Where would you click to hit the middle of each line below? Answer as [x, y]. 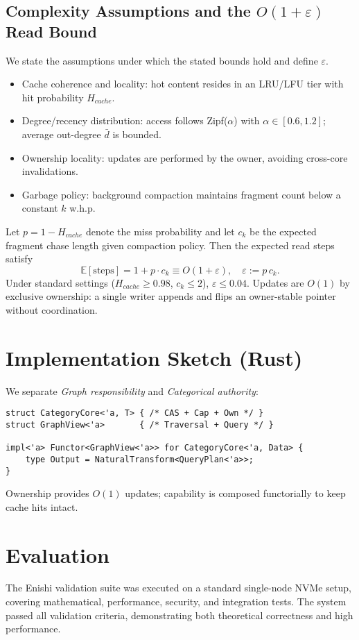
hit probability [53, 97]
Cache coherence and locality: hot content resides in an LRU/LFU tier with [183, 84]
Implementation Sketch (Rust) [154, 357]
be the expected [283, 231]
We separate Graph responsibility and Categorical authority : [132, 390]
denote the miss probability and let [160, 231]
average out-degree [61, 134]
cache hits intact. [42, 506]
